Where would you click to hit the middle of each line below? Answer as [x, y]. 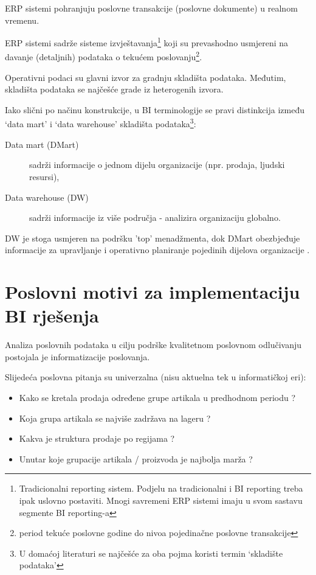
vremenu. [22, 20]
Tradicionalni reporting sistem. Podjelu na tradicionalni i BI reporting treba [161, 488]
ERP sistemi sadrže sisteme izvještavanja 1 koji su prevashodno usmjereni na [147, 42]
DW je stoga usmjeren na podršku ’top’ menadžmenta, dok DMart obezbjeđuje [153, 238]
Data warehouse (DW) [47, 197]
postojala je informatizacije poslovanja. [77, 356]
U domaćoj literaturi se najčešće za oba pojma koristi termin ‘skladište [151, 553]
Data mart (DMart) [42, 144]
